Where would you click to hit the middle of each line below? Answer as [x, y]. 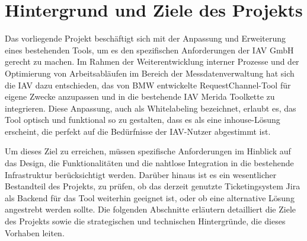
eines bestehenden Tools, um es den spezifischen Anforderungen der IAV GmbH [149, 50]
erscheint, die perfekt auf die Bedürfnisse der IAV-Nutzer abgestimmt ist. [138, 131]
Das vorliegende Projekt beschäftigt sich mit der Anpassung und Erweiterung [145, 38]
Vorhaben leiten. [35, 232]
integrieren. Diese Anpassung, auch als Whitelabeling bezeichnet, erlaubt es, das [151, 108]
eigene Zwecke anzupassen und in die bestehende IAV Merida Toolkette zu [140, 96]
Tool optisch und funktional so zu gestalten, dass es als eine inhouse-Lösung [143, 120]
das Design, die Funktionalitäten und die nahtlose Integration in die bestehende [149, 163]
